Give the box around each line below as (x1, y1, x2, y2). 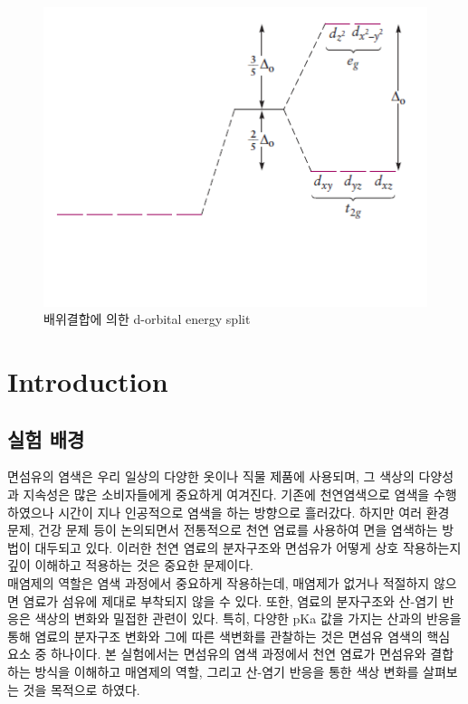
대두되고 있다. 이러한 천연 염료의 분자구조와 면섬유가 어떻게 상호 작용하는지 (34, 538, 462, 557)
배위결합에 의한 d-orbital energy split (43, 309, 251, 328)
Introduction (7, 363, 168, 400)
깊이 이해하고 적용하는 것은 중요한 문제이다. (7, 556, 253, 575)
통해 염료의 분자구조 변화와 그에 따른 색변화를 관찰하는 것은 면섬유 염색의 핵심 (7, 626, 451, 645)
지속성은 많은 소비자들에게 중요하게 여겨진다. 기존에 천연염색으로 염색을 (23, 485, 430, 504)
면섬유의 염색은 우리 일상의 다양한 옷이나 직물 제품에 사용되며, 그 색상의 (7, 467, 415, 486)
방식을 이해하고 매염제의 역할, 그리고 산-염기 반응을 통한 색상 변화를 (34, 661, 419, 680)
